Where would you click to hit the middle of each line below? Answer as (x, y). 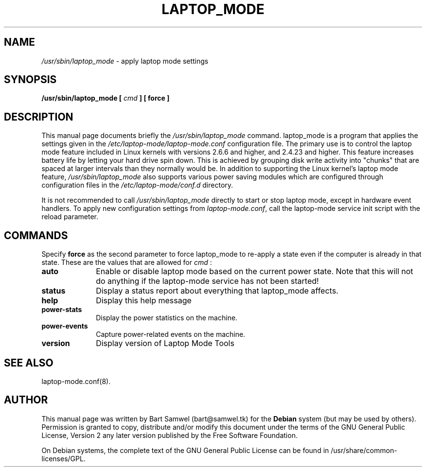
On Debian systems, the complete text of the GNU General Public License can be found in (185, 450)
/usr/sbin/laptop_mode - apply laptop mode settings (125, 61)
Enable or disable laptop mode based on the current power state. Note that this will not (255, 271)
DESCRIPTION (39, 117)
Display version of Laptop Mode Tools (165, 343)
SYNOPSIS (30, 80)
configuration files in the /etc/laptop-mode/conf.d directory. (137, 185)
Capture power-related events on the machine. (171, 334)
